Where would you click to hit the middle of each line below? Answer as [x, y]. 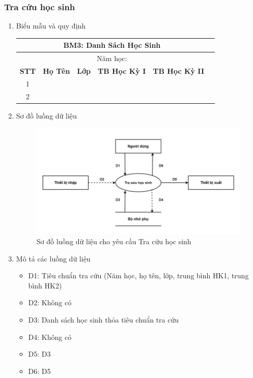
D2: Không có [50, 302]
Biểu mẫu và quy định [51, 26]
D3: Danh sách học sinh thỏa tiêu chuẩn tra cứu [103, 319]
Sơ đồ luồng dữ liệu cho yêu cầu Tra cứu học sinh [114, 241]
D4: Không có [50, 337]
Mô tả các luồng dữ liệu [53, 258]
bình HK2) [45, 285]
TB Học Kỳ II [179, 71]
